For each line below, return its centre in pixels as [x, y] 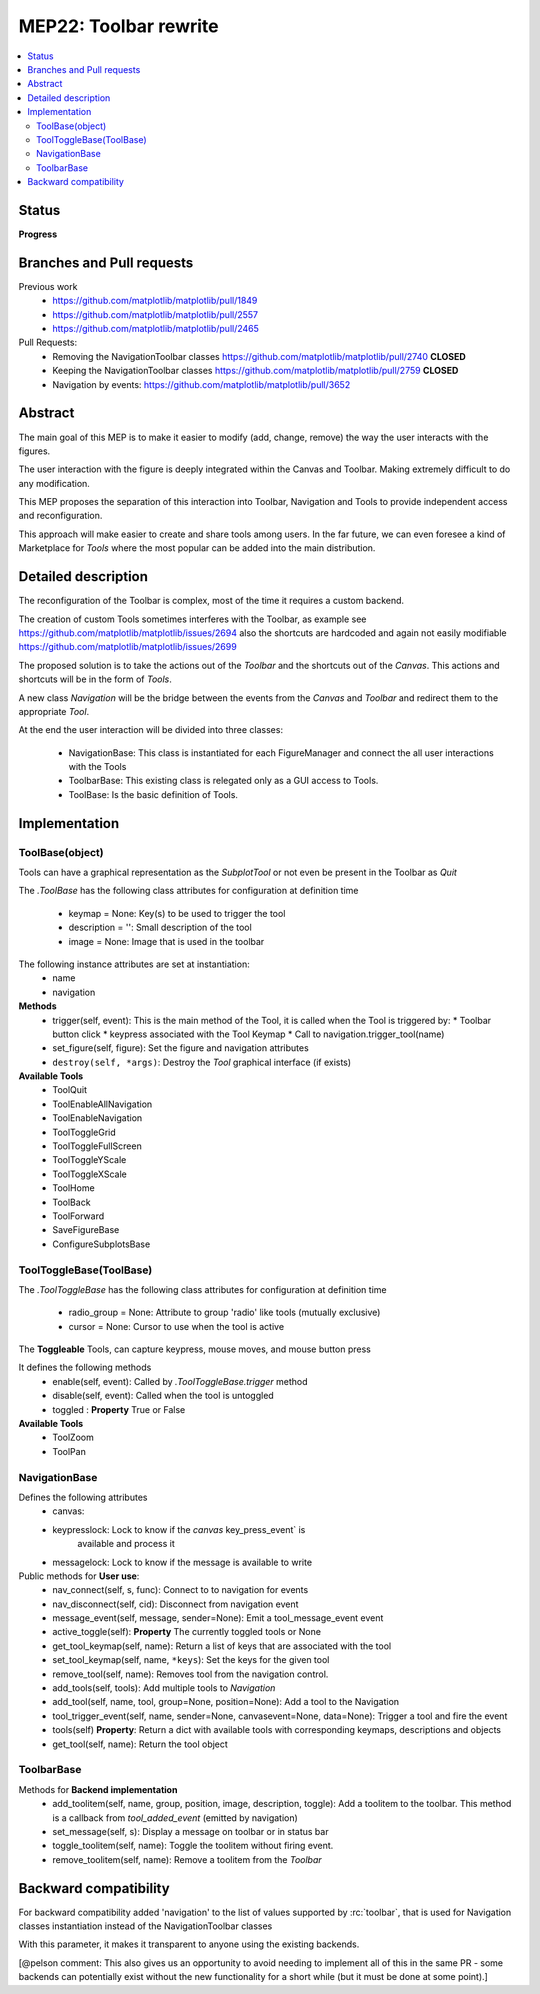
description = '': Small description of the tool [160, 927]
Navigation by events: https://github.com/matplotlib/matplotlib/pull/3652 [201, 384]
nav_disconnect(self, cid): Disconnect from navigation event [175, 1604]
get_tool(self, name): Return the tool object [140, 1744]
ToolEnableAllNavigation [102, 1104]
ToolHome [73, 1188]
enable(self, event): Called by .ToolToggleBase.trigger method [180, 1381]
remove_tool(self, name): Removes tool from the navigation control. [190, 1674]
